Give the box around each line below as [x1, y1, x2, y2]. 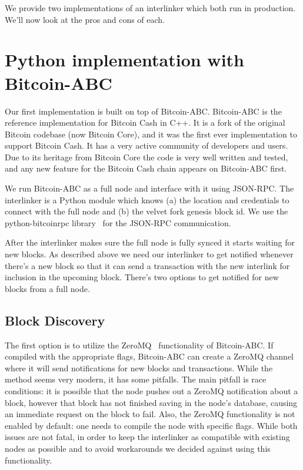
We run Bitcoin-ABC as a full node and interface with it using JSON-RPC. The [5, 182, 294, 194]
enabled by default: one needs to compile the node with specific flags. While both [5, 419, 298, 431]
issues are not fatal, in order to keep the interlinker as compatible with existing [5, 431, 290, 443]
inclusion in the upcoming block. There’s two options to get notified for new [5, 271, 279, 283]
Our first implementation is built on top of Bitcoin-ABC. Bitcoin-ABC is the [5, 105, 282, 117]
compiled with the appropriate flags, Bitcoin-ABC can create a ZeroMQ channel [5, 350, 294, 362]
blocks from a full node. [5, 282, 90, 294]
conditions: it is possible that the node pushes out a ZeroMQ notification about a [5, 384, 298, 397]
